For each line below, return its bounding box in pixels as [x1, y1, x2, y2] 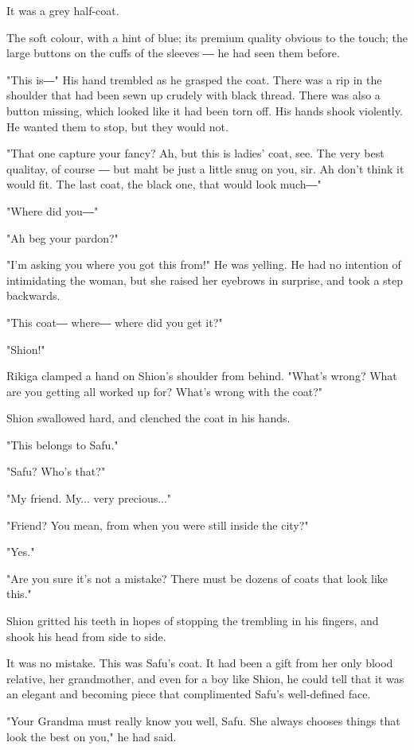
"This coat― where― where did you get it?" [6, 313, 223, 330]
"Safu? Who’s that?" [6, 463, 106, 480]
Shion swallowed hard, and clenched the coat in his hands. [6, 410, 291, 426]
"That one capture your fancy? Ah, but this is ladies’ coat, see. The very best [6, 145, 385, 161]
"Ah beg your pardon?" [6, 229, 119, 246]
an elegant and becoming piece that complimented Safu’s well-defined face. [6, 686, 371, 702]
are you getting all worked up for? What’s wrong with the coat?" [6, 383, 323, 399]
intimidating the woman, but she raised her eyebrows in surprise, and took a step [6, 271, 404, 288]
